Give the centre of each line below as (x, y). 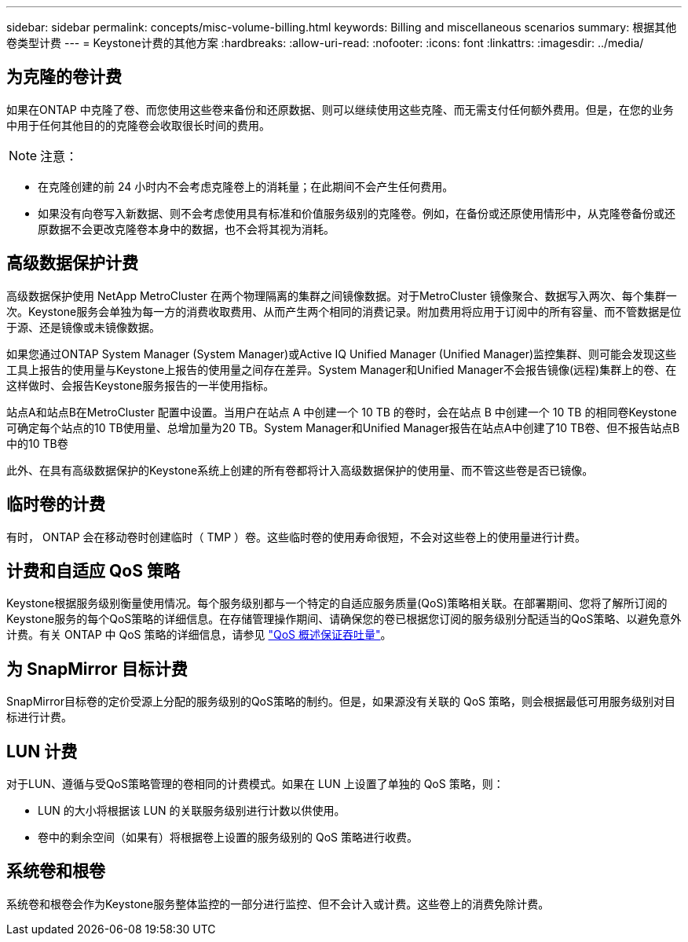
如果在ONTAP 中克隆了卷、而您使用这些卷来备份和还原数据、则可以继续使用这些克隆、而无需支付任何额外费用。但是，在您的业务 (340, 109)
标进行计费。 (39, 717)
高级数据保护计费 (72, 263)
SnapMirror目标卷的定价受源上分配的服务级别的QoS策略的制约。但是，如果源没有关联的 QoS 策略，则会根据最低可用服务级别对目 (341, 702)
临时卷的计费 (56, 504)
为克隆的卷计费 (64, 77)
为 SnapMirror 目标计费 (97, 669)
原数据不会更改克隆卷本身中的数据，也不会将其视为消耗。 (186, 229)
